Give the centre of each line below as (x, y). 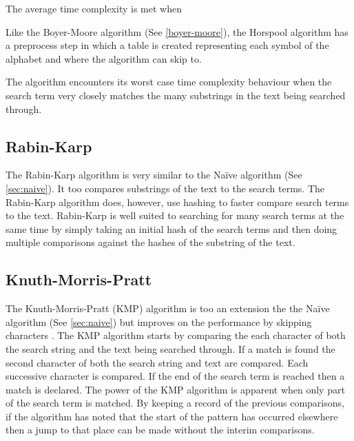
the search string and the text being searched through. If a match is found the (170, 348)
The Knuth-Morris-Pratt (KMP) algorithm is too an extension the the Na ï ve (168, 308)
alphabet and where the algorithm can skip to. (104, 58)
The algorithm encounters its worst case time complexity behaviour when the (169, 82)
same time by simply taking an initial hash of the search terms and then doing (171, 228)
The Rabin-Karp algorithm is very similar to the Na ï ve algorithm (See (154, 175)
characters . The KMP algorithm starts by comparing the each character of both (176, 335)
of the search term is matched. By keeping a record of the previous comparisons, (175, 403)
